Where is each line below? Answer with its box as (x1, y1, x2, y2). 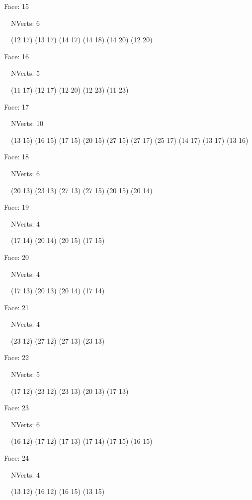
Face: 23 (4, 402, 29, 413)
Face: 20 (4, 251, 29, 262)
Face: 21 (4, 302, 29, 312)
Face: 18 (4, 151, 29, 162)
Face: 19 (4, 202, 29, 212)
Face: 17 (4, 101, 29, 112)
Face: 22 (4, 352, 29, 363)
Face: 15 (4, 1, 29, 11)
